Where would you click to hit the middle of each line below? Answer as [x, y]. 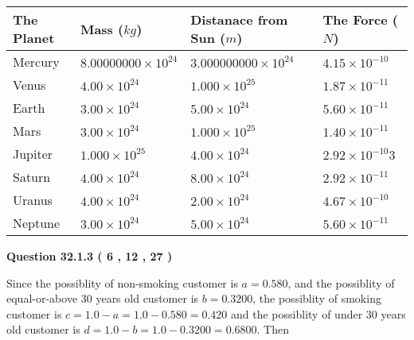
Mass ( [102, 29]
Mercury [36, 62]
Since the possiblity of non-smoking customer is [122, 282]
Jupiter [33, 154]
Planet [34, 38]
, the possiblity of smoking [317, 298]
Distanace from [239, 19]
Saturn [32, 177]
